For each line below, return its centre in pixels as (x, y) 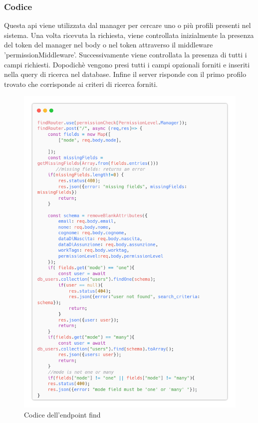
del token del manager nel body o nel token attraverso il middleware (109, 45)
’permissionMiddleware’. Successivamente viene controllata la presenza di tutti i (126, 54)
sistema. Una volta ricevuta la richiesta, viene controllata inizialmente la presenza (129, 35)
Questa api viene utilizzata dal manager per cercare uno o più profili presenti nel (128, 25)
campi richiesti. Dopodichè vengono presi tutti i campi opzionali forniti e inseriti (127, 64)
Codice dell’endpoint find (62, 414)
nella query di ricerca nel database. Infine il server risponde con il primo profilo (125, 74)
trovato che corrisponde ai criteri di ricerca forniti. (81, 84)
